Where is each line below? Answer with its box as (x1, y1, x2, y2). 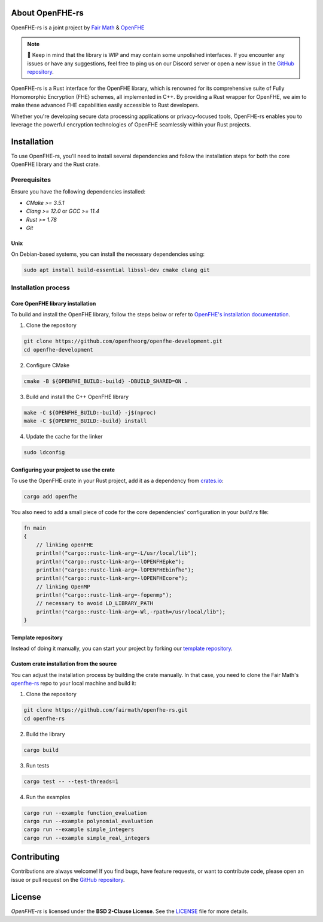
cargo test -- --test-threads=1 (23, 778, 119, 785)
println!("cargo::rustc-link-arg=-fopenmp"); (36, 592, 172, 598)
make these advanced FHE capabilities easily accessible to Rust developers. (11, 102, 200, 109)
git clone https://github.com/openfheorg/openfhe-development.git (23, 338, 223, 344)
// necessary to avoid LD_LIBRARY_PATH (36, 600, 154, 607)
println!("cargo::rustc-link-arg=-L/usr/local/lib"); (36, 550, 197, 557)
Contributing (11, 852, 60, 862)
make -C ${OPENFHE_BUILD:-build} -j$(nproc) (23, 409, 157, 416)
